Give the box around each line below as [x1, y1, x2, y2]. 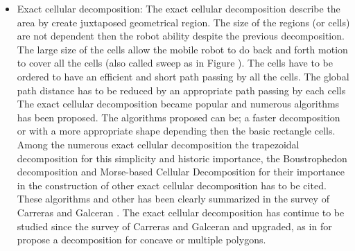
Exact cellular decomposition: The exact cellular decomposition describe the [17, 1, 340, 15]
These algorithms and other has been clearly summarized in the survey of [17, 191, 329, 206]
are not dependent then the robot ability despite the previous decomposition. [17, 28, 345, 43]
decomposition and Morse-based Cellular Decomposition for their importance [17, 164, 345, 179]
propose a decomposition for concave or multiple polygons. [17, 232, 266, 247]
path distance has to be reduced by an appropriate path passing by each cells [17, 83, 346, 97]
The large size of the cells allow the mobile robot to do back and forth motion [17, 42, 348, 56]
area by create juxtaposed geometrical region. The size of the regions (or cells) [17, 15, 350, 29]
